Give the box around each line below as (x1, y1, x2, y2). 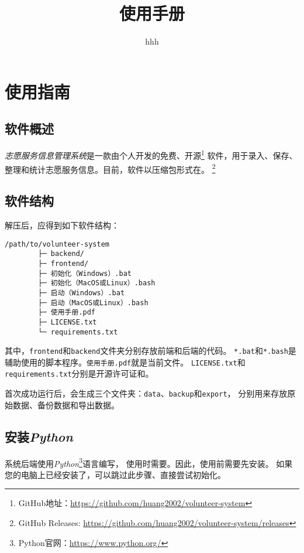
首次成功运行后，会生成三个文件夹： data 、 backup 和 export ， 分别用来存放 (5, 387, 288, 400)
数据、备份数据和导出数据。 (12, 398, 119, 411)
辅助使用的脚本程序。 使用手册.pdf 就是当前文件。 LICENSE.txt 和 (5, 356, 246, 368)
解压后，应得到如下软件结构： (5, 219, 119, 231)
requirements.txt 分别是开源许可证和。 (5, 367, 154, 380)
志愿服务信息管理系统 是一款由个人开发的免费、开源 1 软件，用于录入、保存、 (5, 148, 298, 161)
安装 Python (5, 427, 73, 445)
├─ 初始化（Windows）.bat (38, 269, 132, 278)
